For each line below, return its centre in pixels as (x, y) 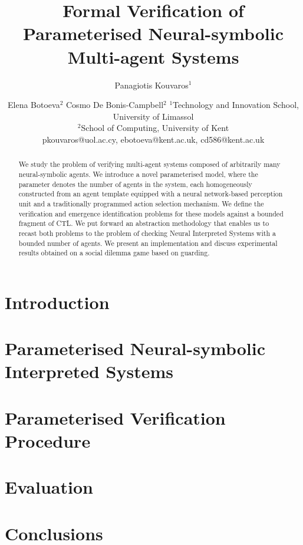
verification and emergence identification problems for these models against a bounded (151, 213)
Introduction (57, 302)
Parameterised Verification (115, 417)
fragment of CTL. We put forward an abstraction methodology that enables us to (144, 223)
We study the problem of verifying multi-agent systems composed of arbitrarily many (149, 164)
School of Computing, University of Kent (155, 128)
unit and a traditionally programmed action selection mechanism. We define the (141, 203)
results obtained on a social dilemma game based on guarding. (114, 253)
